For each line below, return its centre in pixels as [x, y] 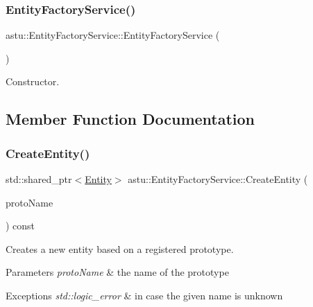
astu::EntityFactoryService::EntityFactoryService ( [113, 35]
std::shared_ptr [39, 179]
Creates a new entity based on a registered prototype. [120, 248]
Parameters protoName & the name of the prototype [117, 272]
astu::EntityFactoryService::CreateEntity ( [218, 179]
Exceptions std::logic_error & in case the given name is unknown [144, 295]
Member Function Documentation [130, 119]
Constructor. [33, 81]
